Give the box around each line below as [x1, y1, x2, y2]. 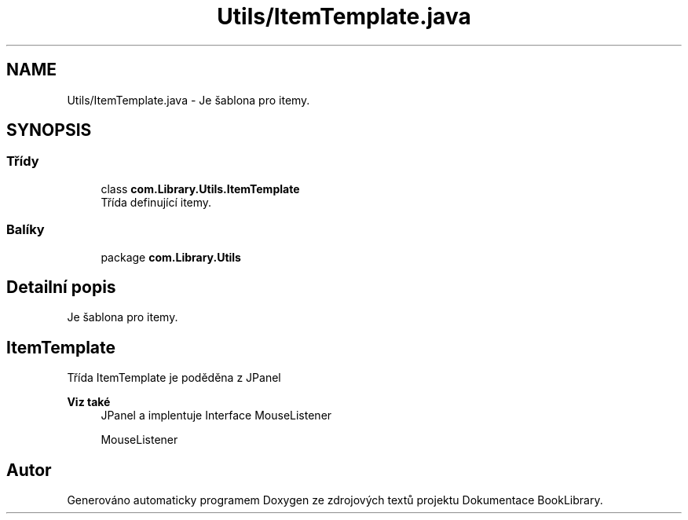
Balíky [6, 222, 45, 238]
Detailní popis [6, 276, 116, 297]
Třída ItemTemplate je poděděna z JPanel [67, 371, 281, 385]
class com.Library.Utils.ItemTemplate [101, 181, 300, 196]
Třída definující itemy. [101, 195, 212, 209]
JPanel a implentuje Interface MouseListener [101, 408, 332, 423]
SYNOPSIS [6, 120, 92, 141]
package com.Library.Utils [101, 250, 241, 264]
